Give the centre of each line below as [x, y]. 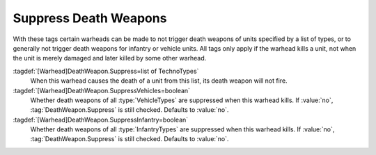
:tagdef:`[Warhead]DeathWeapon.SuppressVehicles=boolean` [102, 90]
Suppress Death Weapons [90, 18]
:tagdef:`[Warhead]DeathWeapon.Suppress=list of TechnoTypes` [106, 71]
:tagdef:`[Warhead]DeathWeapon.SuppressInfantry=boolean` [101, 120]
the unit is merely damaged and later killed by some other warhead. [110, 58]
